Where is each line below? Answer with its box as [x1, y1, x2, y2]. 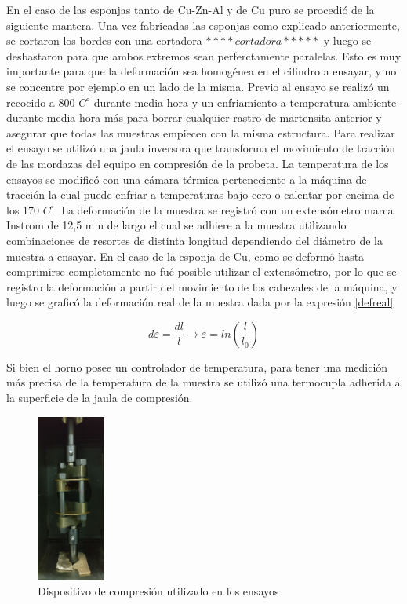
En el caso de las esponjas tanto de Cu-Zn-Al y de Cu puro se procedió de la [6, 2, 375, 17]
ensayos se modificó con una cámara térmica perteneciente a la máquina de [6, 170, 367, 187]
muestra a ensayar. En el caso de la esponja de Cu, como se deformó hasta [6, 247, 365, 264]
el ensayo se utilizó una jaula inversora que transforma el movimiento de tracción [6, 140, 395, 156]
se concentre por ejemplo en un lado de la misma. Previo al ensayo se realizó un [6, 78, 390, 94]
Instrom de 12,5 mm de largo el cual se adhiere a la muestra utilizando [6, 217, 347, 233]
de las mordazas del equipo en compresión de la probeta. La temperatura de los [6, 155, 389, 171]
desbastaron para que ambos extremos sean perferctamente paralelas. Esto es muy [6, 47, 402, 64]
